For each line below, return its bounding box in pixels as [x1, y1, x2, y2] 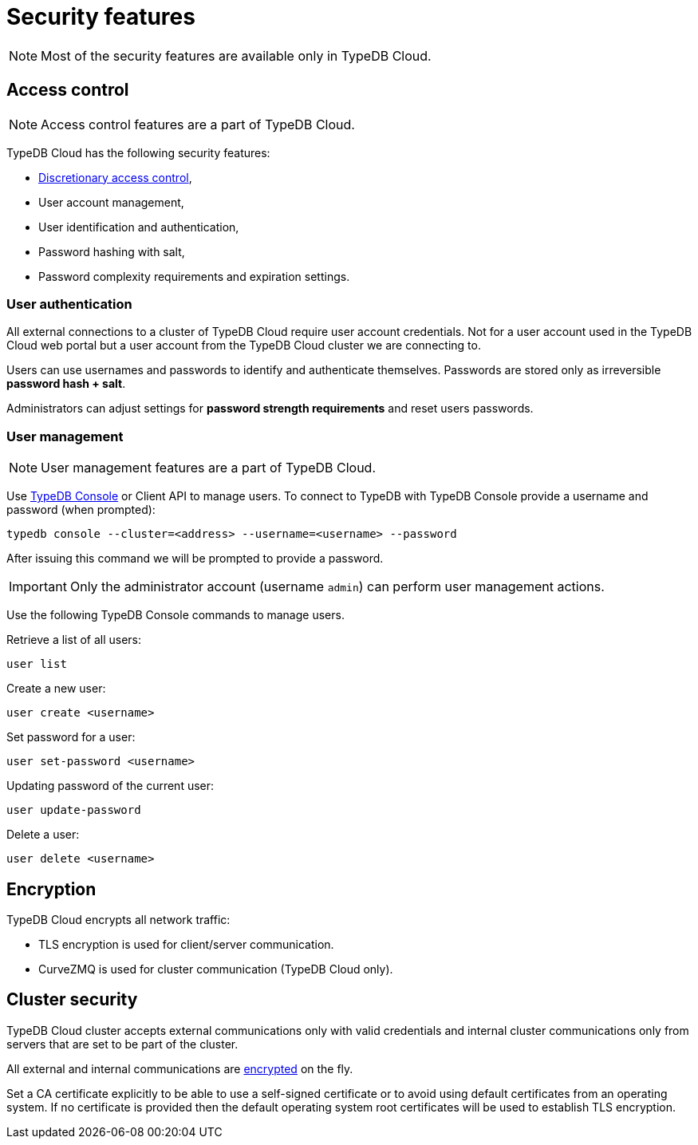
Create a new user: [6, 681, 106, 696]
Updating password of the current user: [6, 779, 215, 793]
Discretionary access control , [38, 170, 192, 184]
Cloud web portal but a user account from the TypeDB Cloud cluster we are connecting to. [6, 338, 481, 353]
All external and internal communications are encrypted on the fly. [6, 1061, 353, 1076]
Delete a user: [6, 827, 80, 842]
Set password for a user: [6, 730, 136, 744]
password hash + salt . [6, 377, 126, 391]
